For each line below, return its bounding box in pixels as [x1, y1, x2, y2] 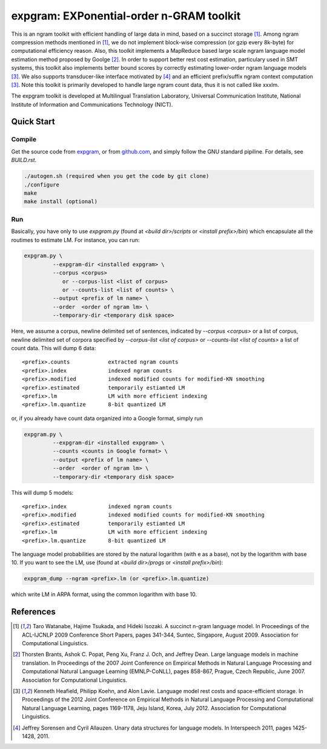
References [11, 607, 56, 617]
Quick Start [11, 117, 55, 127]
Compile [11, 135, 36, 144]
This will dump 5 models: [11, 489, 74, 496]
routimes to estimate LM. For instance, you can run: [11, 236, 140, 243]
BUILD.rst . [11, 157, 37, 164]
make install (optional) [24, 198, 98, 205]
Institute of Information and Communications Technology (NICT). [11, 101, 173, 108]
